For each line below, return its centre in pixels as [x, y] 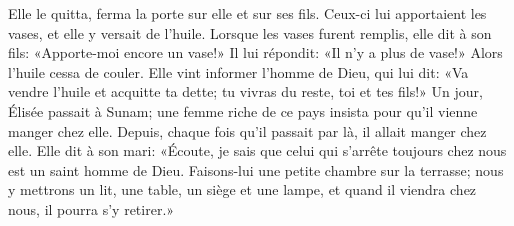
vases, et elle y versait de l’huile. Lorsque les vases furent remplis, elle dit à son [250, 32]
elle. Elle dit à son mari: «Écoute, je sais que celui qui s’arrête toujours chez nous [257, 150]
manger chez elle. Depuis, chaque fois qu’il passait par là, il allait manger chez [247, 130]
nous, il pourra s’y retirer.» [91, 208]
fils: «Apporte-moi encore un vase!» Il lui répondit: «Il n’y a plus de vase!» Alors [255, 52]
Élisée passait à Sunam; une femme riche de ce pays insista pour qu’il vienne [243, 110]
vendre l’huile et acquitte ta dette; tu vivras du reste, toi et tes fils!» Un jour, [245, 91]
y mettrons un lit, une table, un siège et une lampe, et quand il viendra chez [242, 189]
